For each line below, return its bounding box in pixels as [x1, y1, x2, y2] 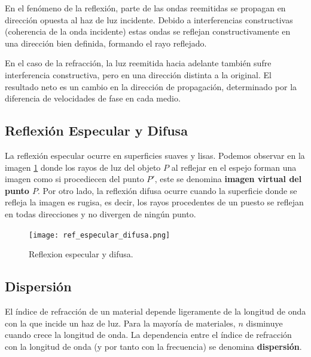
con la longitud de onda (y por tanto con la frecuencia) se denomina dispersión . [5, 340, 302, 352]
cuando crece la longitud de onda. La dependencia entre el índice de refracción [5, 328, 292, 341]
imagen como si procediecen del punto [5, 173, 144, 185]
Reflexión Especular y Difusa [5, 121, 188, 140]
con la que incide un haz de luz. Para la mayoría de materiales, [5, 316, 236, 329]
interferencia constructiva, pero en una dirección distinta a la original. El [5, 68, 272, 81]
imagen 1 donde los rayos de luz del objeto [5, 161, 161, 173]
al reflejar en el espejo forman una [171, 161, 297, 173]
